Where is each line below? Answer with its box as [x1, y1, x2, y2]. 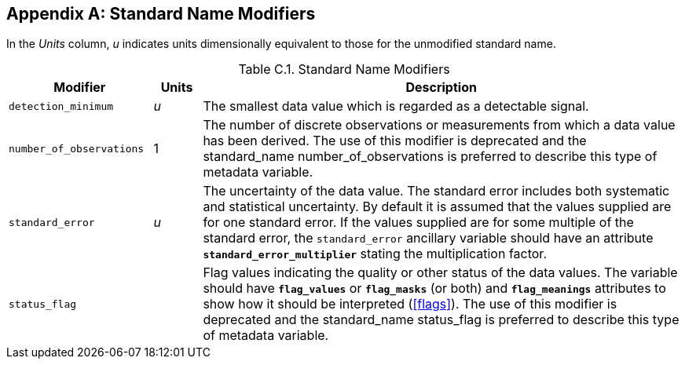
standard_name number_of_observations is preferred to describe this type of [203, 148, 658, 165]
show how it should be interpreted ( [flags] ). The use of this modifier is [203, 296, 617, 312]
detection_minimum [9, 100, 114, 112]
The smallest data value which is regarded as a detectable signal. [203, 98, 589, 115]
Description [405, 79, 477, 96]
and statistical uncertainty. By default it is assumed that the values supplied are [203, 199, 672, 215]
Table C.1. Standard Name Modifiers [238, 61, 450, 78]
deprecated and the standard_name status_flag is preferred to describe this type [203, 312, 680, 328]
